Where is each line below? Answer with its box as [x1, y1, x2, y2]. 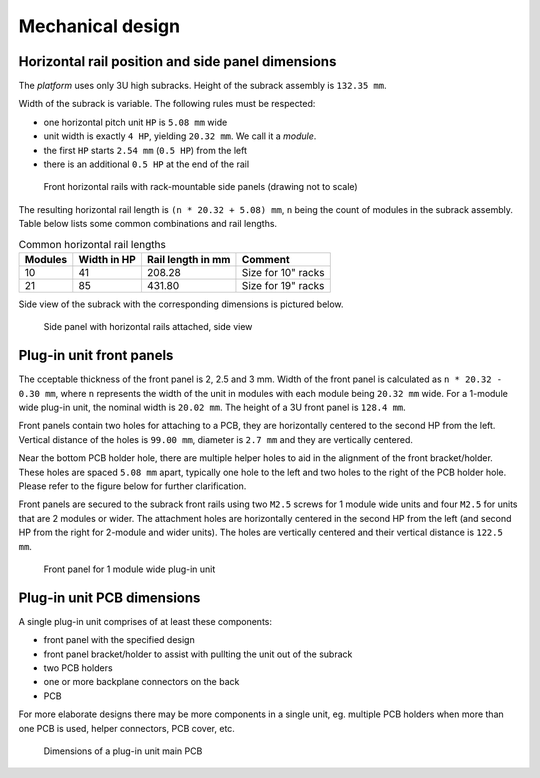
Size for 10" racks [241, 265, 325, 279]
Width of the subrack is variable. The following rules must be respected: [18, 98, 316, 110]
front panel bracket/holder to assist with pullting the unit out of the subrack [43, 648, 353, 660]
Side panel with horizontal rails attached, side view [43, 321, 253, 333]
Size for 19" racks [241, 278, 325, 292]
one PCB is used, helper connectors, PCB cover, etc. [18, 722, 235, 734]
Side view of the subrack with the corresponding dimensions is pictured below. [18, 298, 344, 310]
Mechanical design [18, 15, 180, 37]
